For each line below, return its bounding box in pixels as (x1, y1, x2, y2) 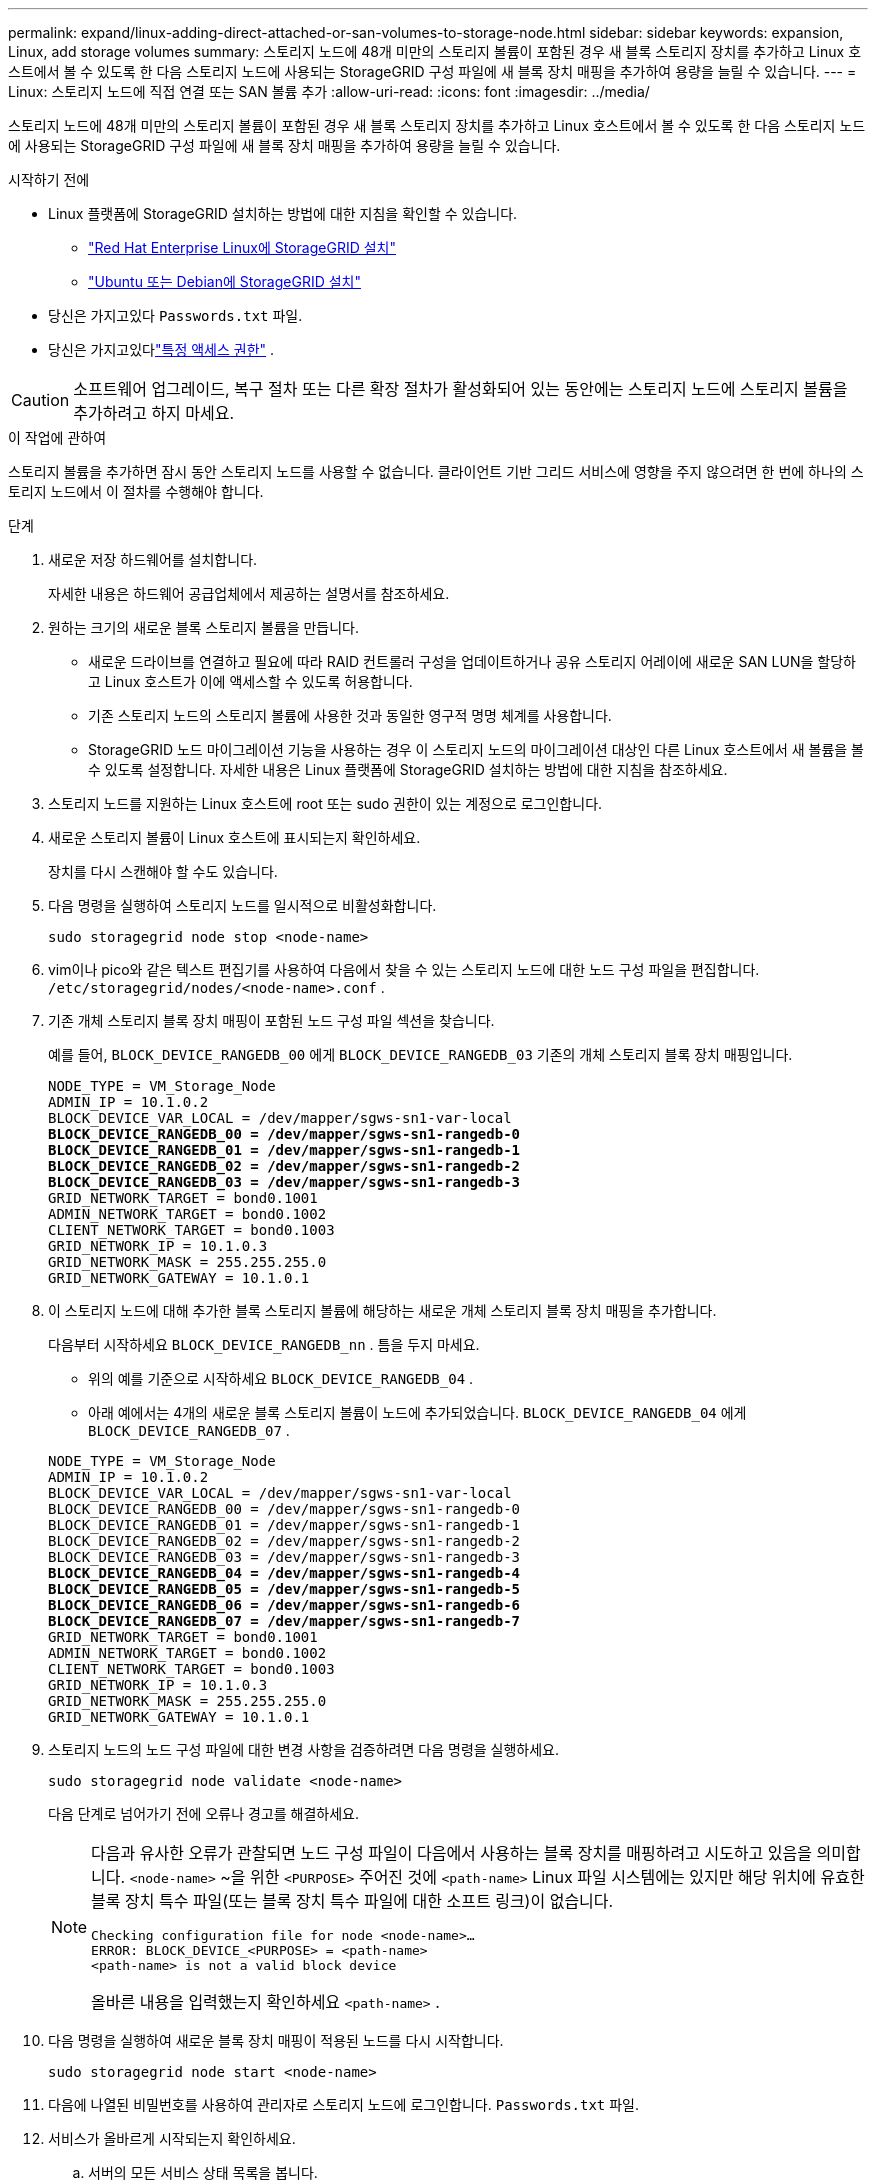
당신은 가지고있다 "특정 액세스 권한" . (48, 341, 275, 358)
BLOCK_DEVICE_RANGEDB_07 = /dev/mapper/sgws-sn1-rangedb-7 (48, 1613, 521, 1629)
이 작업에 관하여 (8, 429, 107, 446)
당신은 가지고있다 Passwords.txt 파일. (48, 307, 303, 324)
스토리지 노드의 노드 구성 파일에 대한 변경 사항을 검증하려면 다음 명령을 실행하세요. (48, 1741, 560, 1758)
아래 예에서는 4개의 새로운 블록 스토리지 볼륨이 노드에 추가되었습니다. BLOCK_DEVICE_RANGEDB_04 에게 (88, 1404, 747, 1421)
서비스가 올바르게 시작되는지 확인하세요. (48, 2130, 296, 2147)
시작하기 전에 (8, 171, 90, 188)
